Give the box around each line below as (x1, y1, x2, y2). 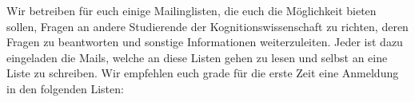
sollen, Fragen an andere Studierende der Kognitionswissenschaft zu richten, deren (6, 18, 409, 34)
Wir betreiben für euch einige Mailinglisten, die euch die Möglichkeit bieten (6, 2, 377, 18)
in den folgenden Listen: (6, 80, 124, 96)
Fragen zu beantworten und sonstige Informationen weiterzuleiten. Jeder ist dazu (6, 33, 403, 50)
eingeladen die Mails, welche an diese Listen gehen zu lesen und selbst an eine (6, 49, 388, 65)
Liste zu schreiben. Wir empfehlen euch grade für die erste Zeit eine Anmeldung (6, 65, 399, 81)
